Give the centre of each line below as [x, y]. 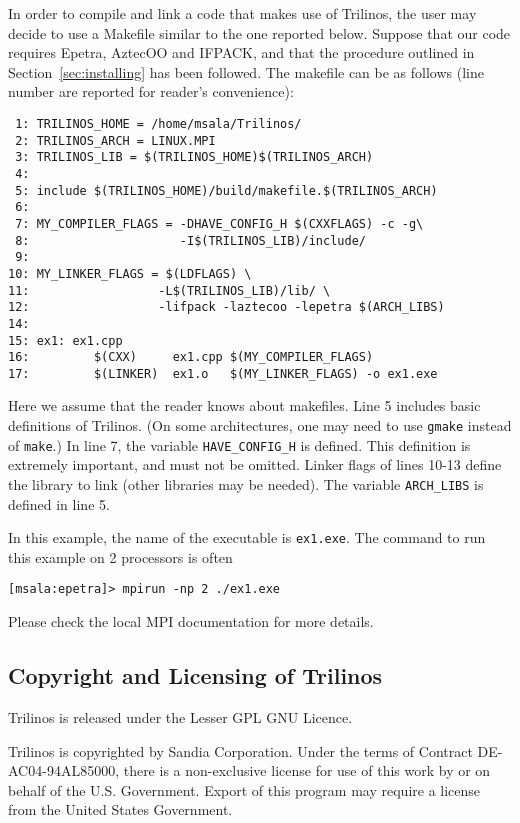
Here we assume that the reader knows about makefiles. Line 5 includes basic [244, 405]
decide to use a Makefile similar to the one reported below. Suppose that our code [259, 32]
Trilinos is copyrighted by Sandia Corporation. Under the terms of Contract [240, 750]
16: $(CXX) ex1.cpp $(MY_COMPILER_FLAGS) [191, 357]
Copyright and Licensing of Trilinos [195, 675]
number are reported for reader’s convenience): [151, 91]
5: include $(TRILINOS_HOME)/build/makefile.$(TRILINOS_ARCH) [226, 190]
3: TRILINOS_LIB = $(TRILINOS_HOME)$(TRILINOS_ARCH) [194, 157]
